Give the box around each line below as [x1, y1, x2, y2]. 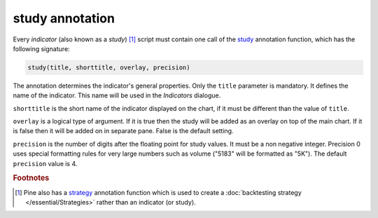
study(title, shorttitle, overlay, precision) [27, 63, 190, 71]
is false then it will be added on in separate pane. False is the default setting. [13, 127, 234, 135]
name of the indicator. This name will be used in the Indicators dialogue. [13, 91, 221, 100]
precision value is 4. [13, 159, 78, 168]
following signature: [13, 44, 70, 53]
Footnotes [13, 173, 50, 183]
